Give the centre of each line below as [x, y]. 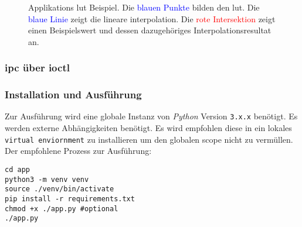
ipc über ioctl [37, 68]
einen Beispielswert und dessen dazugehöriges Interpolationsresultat [150, 30]
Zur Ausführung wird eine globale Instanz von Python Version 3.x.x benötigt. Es [151, 116]
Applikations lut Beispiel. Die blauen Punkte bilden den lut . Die [144, 7]
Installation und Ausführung [73, 94]
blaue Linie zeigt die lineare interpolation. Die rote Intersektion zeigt [152, 18]
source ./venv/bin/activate [60, 189]
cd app [17, 169]
